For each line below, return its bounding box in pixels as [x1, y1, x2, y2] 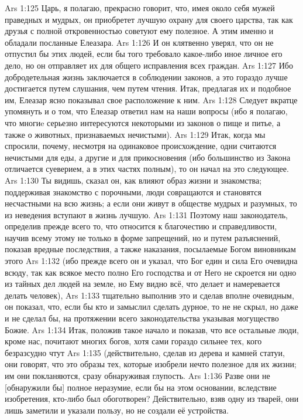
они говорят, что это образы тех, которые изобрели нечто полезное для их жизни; [5, 358, 297, 370]
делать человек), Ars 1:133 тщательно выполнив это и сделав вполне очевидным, [5, 289, 294, 301]
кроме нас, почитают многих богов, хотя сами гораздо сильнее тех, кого [5, 335, 262, 347]
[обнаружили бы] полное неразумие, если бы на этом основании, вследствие [5, 381, 277, 393]
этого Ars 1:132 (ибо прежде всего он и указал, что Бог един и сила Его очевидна [5, 255, 298, 267]
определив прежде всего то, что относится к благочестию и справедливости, [5, 220, 277, 232]
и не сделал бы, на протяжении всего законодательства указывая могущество [5, 312, 279, 324]
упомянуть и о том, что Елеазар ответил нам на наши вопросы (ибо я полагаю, [5, 105, 288, 117]
